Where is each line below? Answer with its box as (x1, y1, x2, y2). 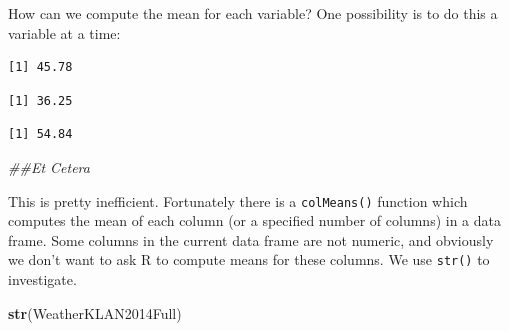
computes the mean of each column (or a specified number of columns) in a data (8, 210, 501, 231)
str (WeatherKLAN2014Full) (8, 302, 182, 323)
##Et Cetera (8, 156, 90, 177)
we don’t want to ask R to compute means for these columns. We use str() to (8, 249, 490, 270)
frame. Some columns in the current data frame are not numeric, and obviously (8, 229, 494, 250)
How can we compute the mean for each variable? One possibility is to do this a (8, 3, 498, 23)
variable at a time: (8, 22, 121, 43)
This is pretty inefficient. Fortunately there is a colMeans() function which (8, 190, 468, 211)
